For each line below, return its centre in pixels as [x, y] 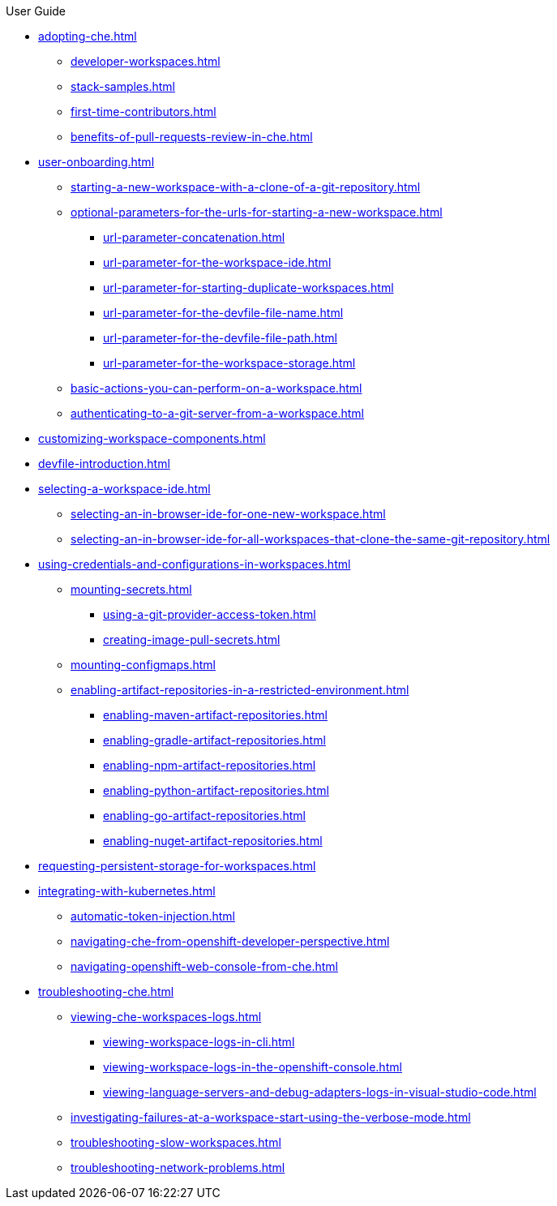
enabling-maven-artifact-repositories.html [215, 715]
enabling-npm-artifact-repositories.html [210, 765]
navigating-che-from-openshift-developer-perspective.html [230, 941]
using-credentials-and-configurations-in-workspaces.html [195, 564]
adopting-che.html [88, 36]
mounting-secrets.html [131, 589]
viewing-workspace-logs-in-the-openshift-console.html [253, 1067]
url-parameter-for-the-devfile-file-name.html [223, 313]
